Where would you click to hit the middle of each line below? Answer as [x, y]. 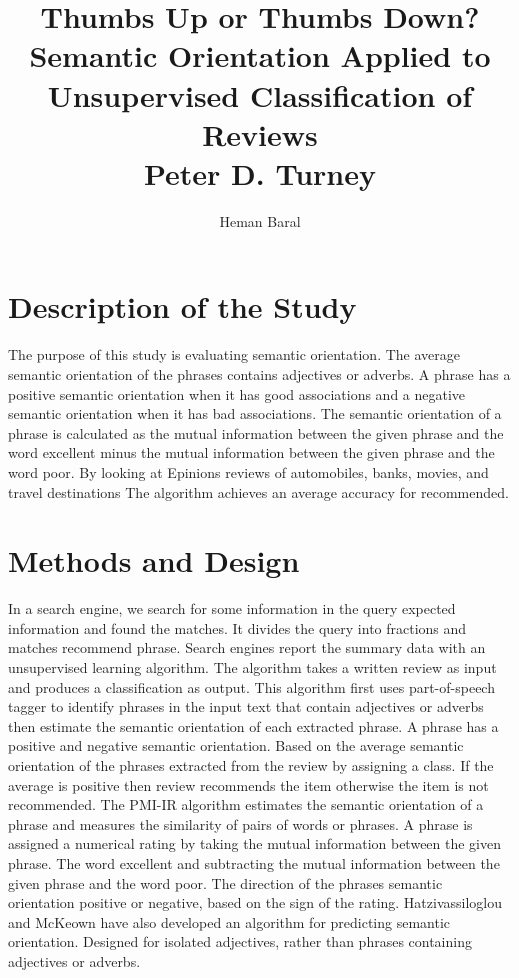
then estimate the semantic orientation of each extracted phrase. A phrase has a [253, 725]
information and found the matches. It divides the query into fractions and [237, 627]
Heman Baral [260, 220]
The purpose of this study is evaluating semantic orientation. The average [234, 354]
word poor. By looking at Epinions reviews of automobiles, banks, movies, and [248, 471]
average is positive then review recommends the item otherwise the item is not [248, 784]
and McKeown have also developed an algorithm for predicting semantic [229, 921]
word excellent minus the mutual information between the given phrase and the [251, 452]
